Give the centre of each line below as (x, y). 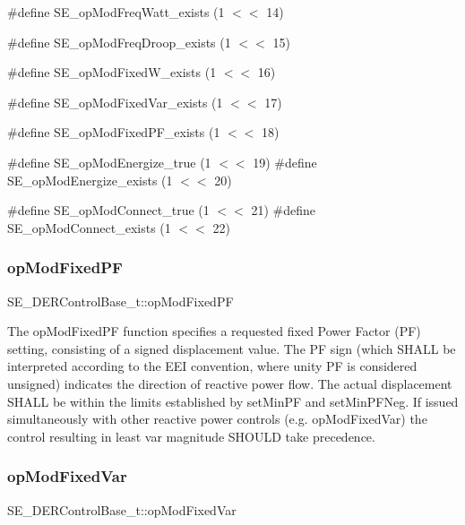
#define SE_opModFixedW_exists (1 (112, 72)
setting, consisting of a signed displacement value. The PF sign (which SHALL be (232, 348)
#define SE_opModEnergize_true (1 (109, 162)
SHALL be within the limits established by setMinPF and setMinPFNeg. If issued (233, 401)
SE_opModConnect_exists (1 (89, 227)
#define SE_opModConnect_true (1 (108, 210)
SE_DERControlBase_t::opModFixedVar (122, 509)
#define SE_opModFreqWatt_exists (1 (116, 12)
